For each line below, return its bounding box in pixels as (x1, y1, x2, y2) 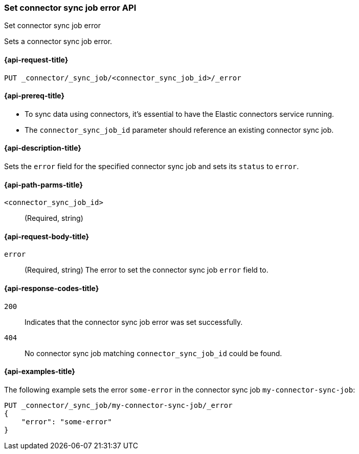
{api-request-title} (4, 55, 69, 64)
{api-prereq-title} (4, 91, 65, 100)
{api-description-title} (4, 143, 81, 153)
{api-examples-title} (4, 367, 75, 376)
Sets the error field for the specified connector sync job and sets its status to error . (4, 162, 299, 171)
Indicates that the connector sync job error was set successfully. (25, 317, 243, 326)
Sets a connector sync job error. (4, 37, 113, 46)
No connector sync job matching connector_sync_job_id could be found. (25, 348, 282, 358)
